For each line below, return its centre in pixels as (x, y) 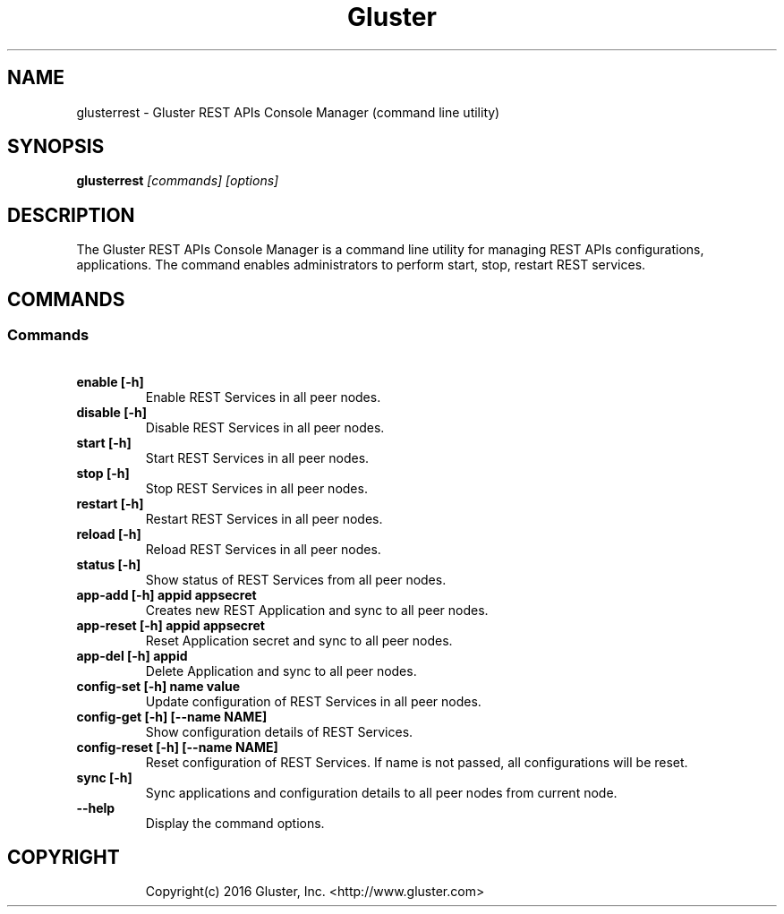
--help (96, 807)
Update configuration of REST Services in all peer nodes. (313, 701)
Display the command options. (235, 823)
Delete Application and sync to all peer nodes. (281, 671)
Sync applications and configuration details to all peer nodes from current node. (381, 792)
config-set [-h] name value (158, 686)
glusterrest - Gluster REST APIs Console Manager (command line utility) (288, 112)
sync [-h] (104, 777)
